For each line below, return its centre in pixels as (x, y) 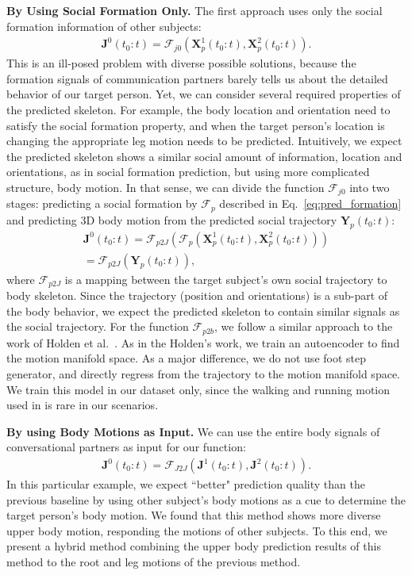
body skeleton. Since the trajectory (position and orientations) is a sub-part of (197, 295)
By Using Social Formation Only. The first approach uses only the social (194, 10)
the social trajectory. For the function (98, 326)
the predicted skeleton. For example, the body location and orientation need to (198, 109)
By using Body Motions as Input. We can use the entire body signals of (193, 431)
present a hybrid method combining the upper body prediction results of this (194, 546)
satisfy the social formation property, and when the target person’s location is (196, 125)
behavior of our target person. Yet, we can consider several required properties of (204, 94)
